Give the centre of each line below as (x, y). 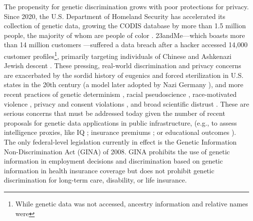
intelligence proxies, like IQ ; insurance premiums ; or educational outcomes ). (120, 132)
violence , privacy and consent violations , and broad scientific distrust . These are (126, 103)
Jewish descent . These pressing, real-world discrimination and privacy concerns (123, 65)
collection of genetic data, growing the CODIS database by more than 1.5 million (125, 26)
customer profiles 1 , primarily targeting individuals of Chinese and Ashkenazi (118, 55)
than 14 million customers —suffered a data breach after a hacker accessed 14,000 (126, 45)
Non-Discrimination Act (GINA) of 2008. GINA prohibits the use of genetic (117, 151)
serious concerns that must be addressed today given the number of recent (115, 113)
